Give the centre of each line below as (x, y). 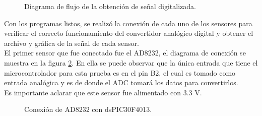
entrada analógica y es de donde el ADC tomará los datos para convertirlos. (121, 82)
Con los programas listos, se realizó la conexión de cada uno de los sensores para (128, 23)
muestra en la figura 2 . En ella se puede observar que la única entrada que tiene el (131, 62)
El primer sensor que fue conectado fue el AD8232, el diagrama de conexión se (125, 53)
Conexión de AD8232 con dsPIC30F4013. (88, 109)
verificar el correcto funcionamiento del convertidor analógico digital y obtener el (129, 33)
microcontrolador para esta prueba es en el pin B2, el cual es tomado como (120, 72)
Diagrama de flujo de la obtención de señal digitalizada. (110, 6)
